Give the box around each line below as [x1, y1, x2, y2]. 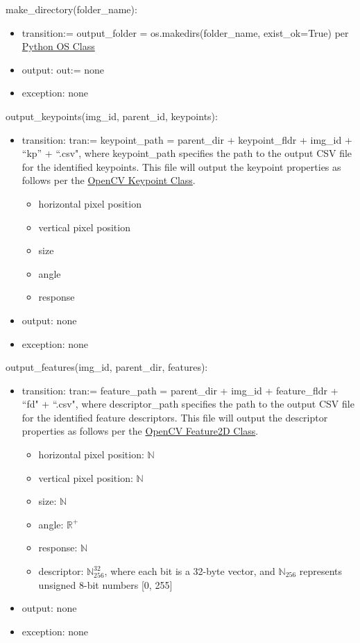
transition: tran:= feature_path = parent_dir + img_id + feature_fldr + [22, 383, 338, 397]
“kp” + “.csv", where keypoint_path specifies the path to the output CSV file [22, 146, 352, 160]
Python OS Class [22, 39, 95, 53]
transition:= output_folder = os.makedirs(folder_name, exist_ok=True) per [22, 25, 349, 40]
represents [299, 564, 343, 578]
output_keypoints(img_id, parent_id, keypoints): [6, 108, 218, 123]
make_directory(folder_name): [6, 2, 137, 16]
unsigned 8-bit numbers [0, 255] [38, 577, 173, 592]
